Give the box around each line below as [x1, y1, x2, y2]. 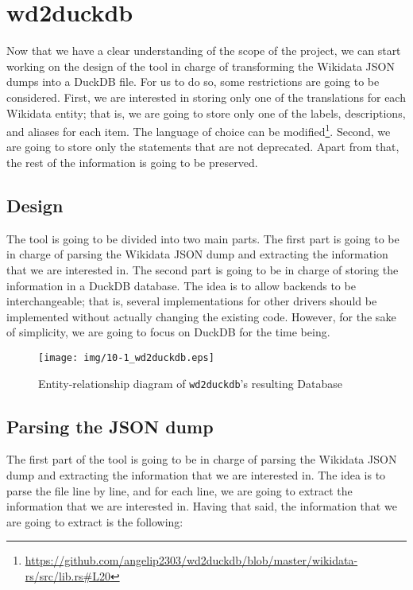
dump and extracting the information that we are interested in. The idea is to [6, 467, 386, 483]
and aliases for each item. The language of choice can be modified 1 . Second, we [6, 121, 391, 139]
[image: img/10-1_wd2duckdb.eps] [38, 351, 214, 363]
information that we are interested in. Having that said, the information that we [6, 498, 397, 514]
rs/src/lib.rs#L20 [25, 567, 110, 584]
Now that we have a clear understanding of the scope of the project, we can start [6, 42, 401, 59]
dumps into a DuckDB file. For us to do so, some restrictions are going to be [6, 73, 380, 90]
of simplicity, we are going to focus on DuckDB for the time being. [6, 324, 330, 340]
